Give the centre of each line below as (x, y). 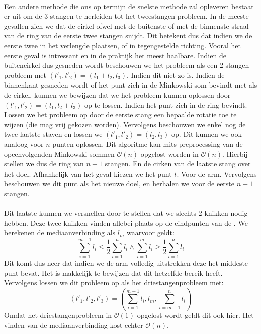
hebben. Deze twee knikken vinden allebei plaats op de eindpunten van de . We (126, 223)
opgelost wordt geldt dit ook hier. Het (195, 315)
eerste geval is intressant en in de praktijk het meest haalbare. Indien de (115, 55)
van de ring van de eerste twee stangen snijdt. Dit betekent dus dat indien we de (128, 35)
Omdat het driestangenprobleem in (58, 315)
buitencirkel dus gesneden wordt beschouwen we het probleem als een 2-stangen (127, 65)
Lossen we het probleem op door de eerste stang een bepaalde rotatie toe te (120, 114)
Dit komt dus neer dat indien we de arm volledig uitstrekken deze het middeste (126, 262)
